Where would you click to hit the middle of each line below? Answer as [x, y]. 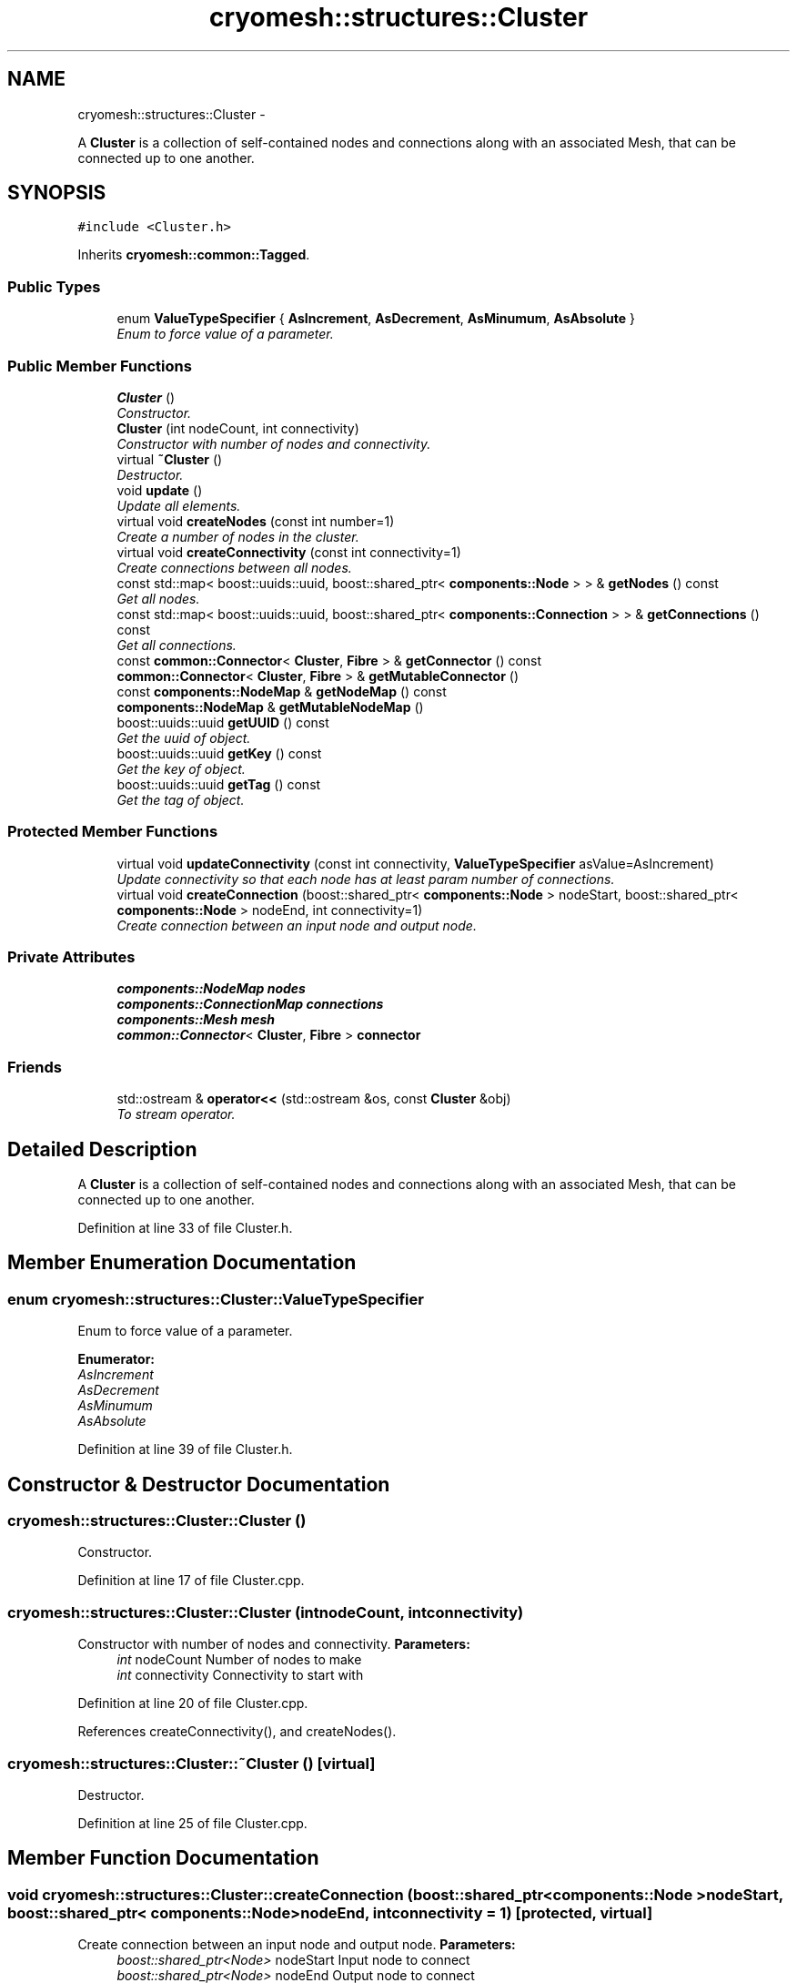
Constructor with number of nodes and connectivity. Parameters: [274, 1644]
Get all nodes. [158, 598]
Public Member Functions [100, 366]
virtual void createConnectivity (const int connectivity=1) [289, 552]
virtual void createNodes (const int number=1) [256, 521]
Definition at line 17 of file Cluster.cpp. [191, 1581]
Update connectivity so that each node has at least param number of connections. [366, 879]
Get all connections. [177, 645]
